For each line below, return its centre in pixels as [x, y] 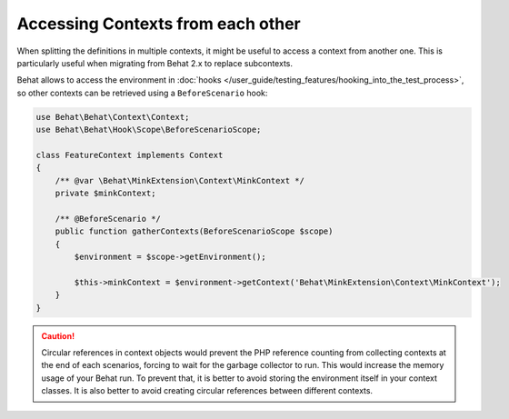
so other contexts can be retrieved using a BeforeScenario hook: [142, 93]
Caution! [58, 335]
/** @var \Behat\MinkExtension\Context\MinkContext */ [180, 180]
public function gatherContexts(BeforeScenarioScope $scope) [194, 231]
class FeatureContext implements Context [130, 155]
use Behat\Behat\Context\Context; [113, 117]
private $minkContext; [105, 194]
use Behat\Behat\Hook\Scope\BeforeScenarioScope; [149, 130]
